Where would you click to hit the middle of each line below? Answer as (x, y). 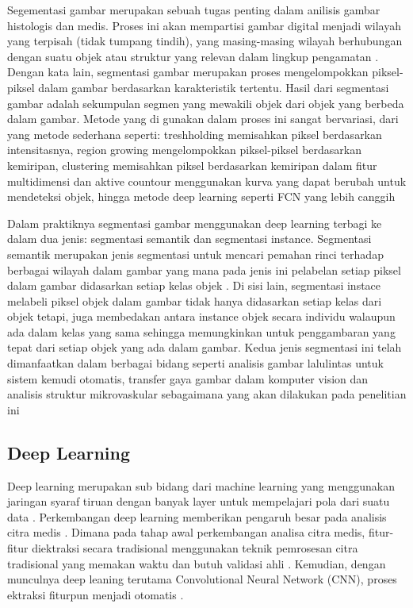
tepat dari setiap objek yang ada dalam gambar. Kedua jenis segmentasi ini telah (205, 347)
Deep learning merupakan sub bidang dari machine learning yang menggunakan (201, 485)
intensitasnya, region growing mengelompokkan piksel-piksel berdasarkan (185, 150)
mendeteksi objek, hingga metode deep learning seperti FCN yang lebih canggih (201, 196)
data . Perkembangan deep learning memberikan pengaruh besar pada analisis (197, 516)
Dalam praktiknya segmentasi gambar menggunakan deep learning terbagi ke (195, 223)
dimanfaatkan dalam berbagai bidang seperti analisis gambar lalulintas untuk (195, 363)
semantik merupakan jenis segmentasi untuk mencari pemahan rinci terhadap (195, 254)
